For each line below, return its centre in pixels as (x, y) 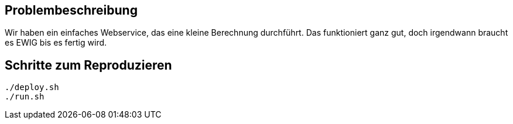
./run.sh (25, 97)
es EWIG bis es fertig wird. (56, 43)
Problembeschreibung (71, 10)
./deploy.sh (32, 87)
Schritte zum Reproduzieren (88, 65)
